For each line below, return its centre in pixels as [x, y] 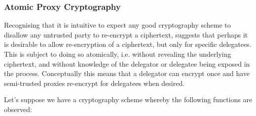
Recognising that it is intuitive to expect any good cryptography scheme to [117, 25]
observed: [18, 109]
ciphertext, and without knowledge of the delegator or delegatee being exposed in [127, 63]
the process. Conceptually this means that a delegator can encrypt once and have [127, 73]
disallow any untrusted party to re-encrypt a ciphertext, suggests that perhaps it [126, 34]
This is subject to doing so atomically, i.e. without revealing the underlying [118, 54]
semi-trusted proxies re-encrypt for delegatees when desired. [94, 83]
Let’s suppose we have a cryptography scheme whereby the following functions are [128, 99]
